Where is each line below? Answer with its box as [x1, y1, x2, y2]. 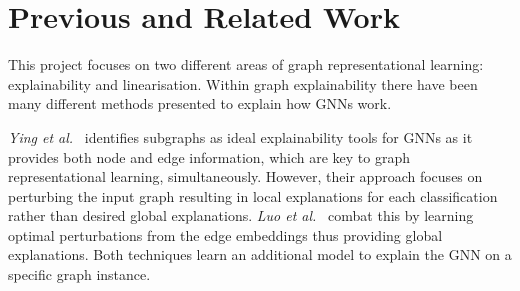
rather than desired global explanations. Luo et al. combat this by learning [8, 205, 474, 226]
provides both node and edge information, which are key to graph [8, 146, 410, 167]
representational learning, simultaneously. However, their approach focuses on [8, 166, 483, 187]
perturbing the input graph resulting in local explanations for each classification [8, 185, 498, 206]
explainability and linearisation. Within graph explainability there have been [8, 73, 478, 94]
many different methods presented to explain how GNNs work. [8, 93, 392, 114]
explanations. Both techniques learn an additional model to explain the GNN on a [8, 244, 512, 265]
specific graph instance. [8, 264, 151, 285]
